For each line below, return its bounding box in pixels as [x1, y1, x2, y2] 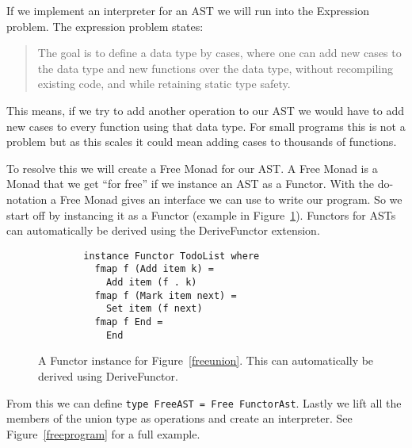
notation [6, 190, 48, 207]
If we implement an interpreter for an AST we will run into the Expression [6, 2, 369, 18]
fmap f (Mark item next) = [94, 289, 237, 301]
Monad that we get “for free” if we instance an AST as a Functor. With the [6, 175, 375, 192]
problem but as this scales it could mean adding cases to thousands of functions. [6, 133, 397, 150]
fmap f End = [94, 316, 163, 327]
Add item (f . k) [105, 277, 197, 289]
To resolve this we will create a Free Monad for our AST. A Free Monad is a [6, 159, 378, 176]
